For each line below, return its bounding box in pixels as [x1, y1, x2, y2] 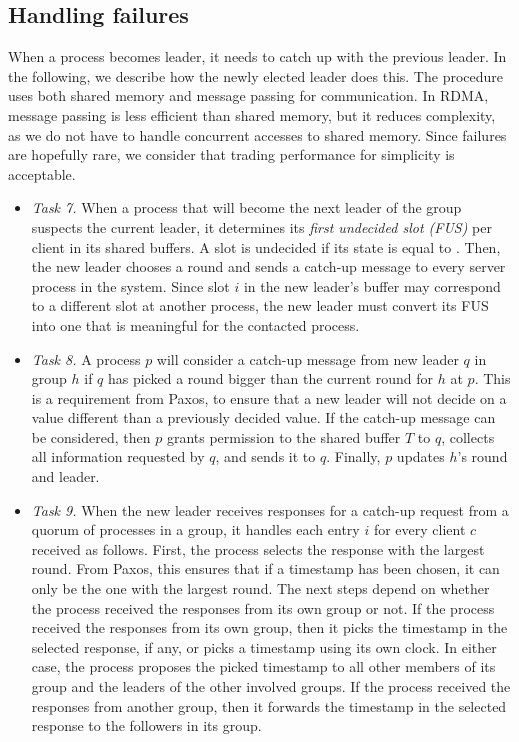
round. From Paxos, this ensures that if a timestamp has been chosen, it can [31, 558, 500, 579]
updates [396, 446, 445, 467]
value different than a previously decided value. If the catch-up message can [31, 407, 496, 428]
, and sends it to [215, 446, 316, 467]
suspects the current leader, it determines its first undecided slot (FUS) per [31, 216, 492, 237]
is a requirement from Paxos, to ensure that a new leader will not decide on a [31, 387, 507, 408]
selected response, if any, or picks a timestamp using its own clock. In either [31, 636, 497, 657]
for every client [373, 519, 466, 540]
